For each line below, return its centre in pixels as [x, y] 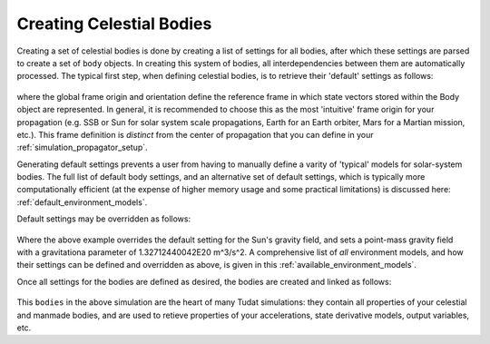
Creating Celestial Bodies [114, 24]
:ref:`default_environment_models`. [82, 202]
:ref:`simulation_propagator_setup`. [83, 147]
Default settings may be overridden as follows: [104, 219]
